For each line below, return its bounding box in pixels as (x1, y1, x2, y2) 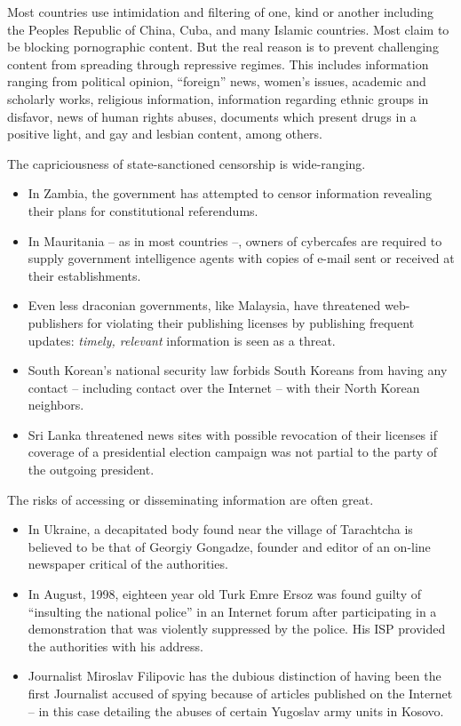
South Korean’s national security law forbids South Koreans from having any (28, 361, 448, 379)
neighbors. (28, 395, 84, 414)
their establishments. (28, 266, 141, 284)
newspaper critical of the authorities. (28, 554, 228, 573)
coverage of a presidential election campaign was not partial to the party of (28, 443, 438, 461)
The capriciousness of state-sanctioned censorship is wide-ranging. (7, 154, 366, 172)
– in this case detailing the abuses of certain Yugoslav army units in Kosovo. (28, 701, 444, 720)
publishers (28, 313, 83, 331)
